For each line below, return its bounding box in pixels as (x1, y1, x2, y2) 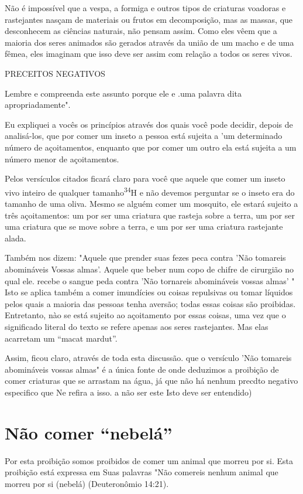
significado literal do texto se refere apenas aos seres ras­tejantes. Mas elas (5, 320, 268, 332)
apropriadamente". (5, 98, 71, 111)
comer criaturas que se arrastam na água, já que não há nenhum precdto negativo (5, 374, 298, 387)
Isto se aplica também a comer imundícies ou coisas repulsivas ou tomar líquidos (5, 286, 293, 298)
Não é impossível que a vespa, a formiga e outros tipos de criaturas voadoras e (5, 2, 286, 13)
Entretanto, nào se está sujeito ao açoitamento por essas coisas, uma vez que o (5, 309, 286, 321)
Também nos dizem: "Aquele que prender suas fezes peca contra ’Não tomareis (5, 251, 286, 264)
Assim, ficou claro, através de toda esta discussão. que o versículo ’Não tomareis (5, 352, 292, 364)
